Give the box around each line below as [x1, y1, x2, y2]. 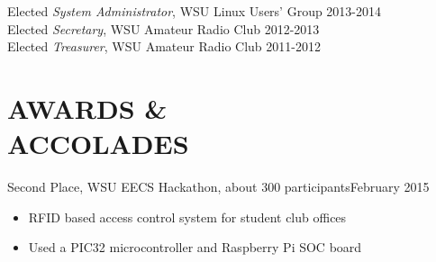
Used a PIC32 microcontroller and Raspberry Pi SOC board [28, 238, 362, 257]
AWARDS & [7, 89, 168, 126]
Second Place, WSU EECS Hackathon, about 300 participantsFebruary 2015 [7, 177, 430, 196]
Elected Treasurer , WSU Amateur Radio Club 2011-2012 [7, 37, 321, 56]
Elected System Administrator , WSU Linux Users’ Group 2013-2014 [7, 2, 382, 20]
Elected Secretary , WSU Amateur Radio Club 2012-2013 [7, 19, 320, 38]
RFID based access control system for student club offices [28, 207, 347, 226]
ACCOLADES [7, 125, 189, 162]
